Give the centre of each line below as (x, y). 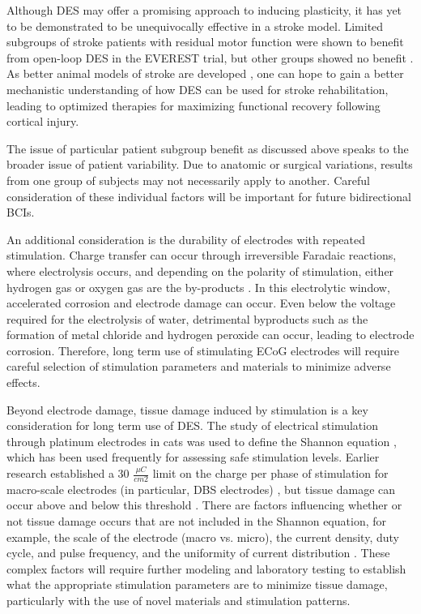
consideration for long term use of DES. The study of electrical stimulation (192, 425)
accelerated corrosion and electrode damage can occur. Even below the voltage (201, 303)
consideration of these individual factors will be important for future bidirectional (209, 196)
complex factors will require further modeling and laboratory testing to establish (206, 568)
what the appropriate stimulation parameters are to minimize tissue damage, (197, 584)
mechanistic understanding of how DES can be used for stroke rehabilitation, (198, 89)
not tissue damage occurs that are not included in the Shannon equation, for (196, 521)
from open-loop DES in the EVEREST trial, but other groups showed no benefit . (210, 57)
